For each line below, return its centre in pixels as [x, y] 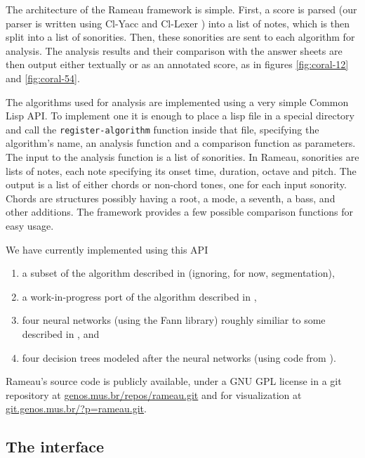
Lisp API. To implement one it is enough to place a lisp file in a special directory [180, 116]
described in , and [61, 333]
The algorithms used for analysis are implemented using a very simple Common [177, 102]
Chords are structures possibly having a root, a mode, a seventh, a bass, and [171, 198]
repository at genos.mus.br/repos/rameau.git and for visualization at [154, 394]
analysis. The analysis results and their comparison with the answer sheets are [174, 50]
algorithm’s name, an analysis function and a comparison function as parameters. [181, 143]
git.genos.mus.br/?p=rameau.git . [76, 408]
